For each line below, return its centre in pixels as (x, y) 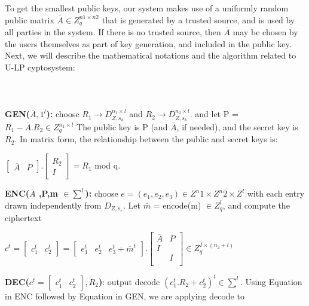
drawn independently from (53, 205)
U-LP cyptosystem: (40, 67)
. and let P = (214, 114)
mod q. (108, 165)
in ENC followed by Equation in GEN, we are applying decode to (125, 296)
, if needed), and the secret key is (237, 127)
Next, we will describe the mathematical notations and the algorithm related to (151, 55)
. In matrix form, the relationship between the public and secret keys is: (146, 139)
